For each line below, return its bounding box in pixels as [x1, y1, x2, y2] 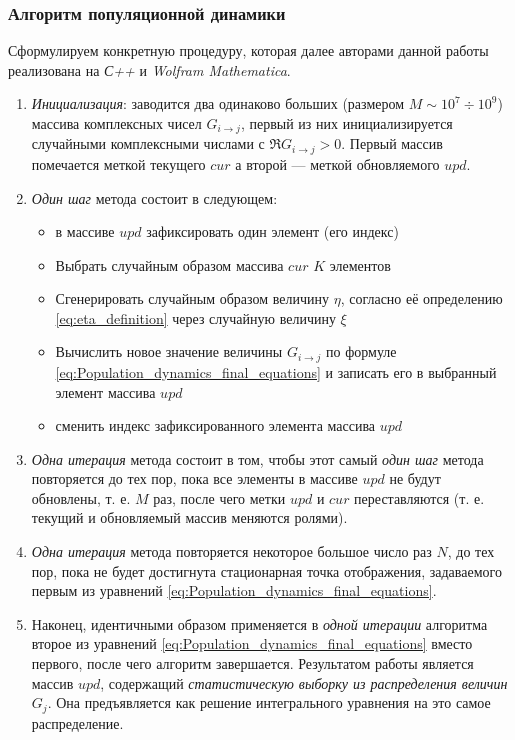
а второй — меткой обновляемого [235, 153, 440, 174]
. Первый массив [341, 133, 443, 154]
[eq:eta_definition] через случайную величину [55, 307, 336, 328]
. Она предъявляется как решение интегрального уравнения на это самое [47, 692, 491, 713]
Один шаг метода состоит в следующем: [31, 187, 278, 208]
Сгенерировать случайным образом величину [55, 288, 329, 309]
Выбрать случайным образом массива [55, 254, 284, 275]
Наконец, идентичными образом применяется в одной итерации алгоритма [31, 613, 488, 634]
